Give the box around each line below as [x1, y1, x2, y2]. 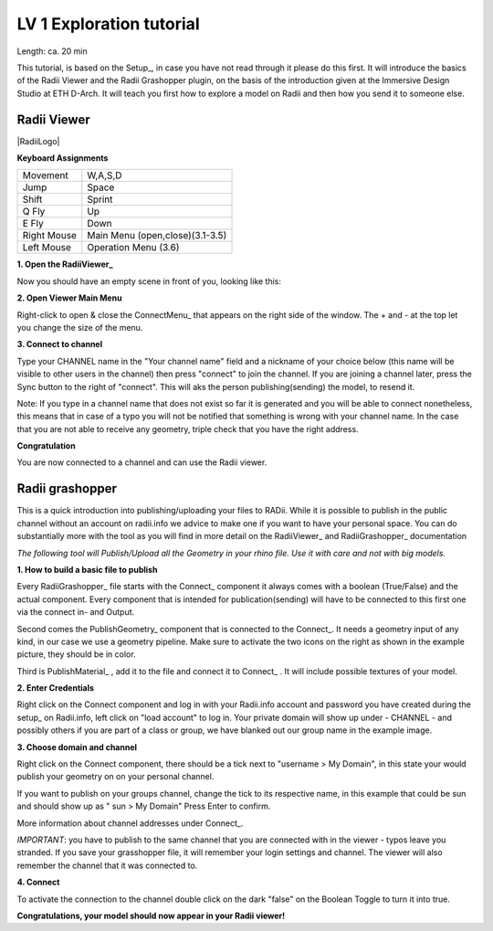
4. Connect [16, 877, 60, 888]
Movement [22, 169, 68, 182]
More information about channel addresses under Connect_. [16, 818, 244, 829]
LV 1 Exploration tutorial [16, 14, 200, 34]
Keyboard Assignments [16, 153, 109, 164]
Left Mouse [22, 241, 72, 254]
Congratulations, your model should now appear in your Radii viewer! [16, 910, 286, 921]
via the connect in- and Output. [16, 607, 135, 618]
